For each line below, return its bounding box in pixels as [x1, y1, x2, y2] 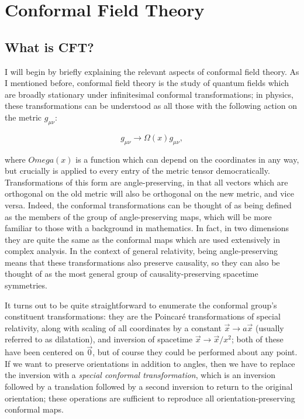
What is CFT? [5, 37, 94, 56]
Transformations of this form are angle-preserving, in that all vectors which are [5, 176, 288, 188]
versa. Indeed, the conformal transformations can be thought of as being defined [5, 198, 292, 211]
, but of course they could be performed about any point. [92, 346, 298, 358]
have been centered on [5, 346, 84, 358]
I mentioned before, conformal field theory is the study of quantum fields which [5, 77, 289, 89]
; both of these [231, 333, 284, 345]
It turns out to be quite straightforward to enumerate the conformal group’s [5, 298, 277, 311]
